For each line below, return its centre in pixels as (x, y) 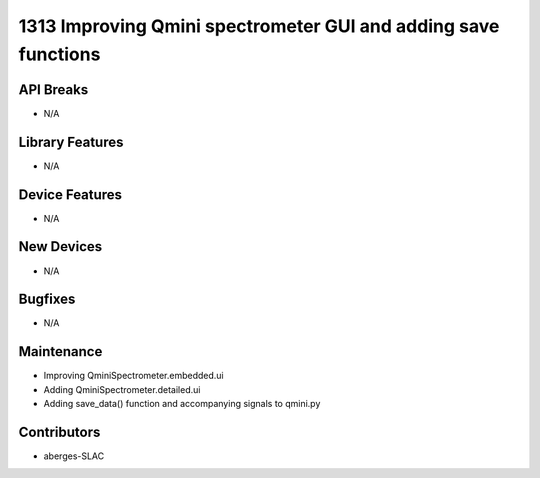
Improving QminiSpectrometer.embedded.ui (133, 376)
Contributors (59, 431)
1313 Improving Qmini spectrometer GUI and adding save (259, 26)
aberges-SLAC (74, 456)
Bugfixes (47, 299)
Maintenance (60, 351)
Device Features (70, 194)
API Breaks (53, 89)
